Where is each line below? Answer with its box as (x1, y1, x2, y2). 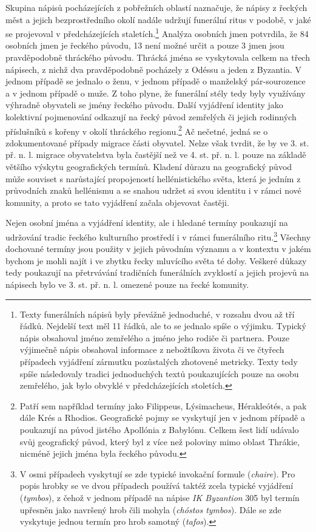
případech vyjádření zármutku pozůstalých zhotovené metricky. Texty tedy (19, 355, 298, 367)
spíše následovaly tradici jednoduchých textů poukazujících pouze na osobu (19, 367, 299, 380)
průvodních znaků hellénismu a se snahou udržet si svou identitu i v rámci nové (5, 184, 301, 197)
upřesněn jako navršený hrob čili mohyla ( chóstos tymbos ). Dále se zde (19, 503, 281, 516)
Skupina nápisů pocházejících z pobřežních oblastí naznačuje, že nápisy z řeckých (5, 1, 308, 13)
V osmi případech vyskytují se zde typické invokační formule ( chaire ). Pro (19, 467, 295, 480)
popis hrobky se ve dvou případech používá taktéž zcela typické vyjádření (19, 479, 294, 492)
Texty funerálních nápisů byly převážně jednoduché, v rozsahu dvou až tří (19, 307, 295, 320)
